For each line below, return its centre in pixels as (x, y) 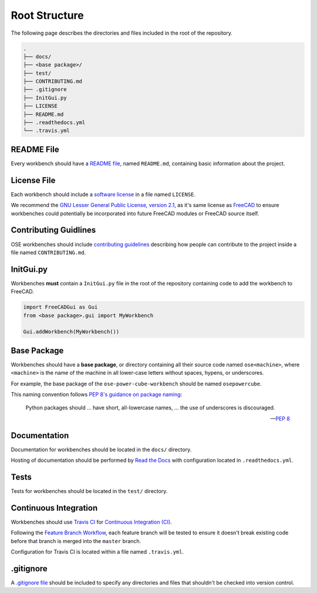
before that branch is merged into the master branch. (76, 541)
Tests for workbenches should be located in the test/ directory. (89, 491)
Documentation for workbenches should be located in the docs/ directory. (101, 449)
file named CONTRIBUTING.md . (48, 252)
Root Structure (48, 15)
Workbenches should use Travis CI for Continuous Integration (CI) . (92, 522)
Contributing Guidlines (53, 230)
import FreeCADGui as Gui (60, 307)
